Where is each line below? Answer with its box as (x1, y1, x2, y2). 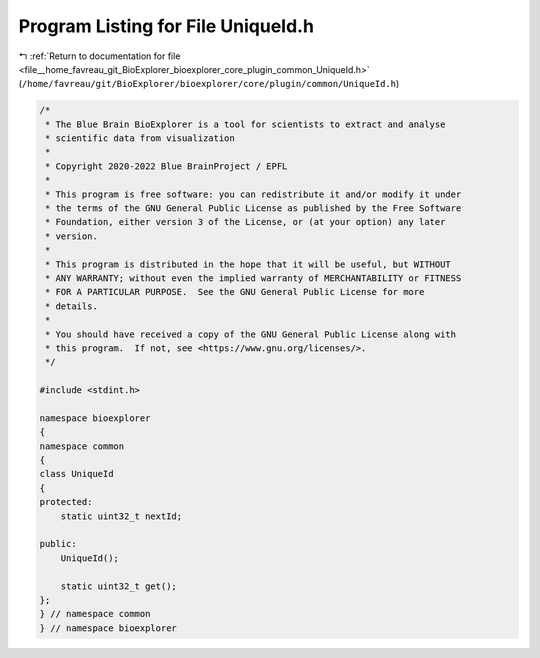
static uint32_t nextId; (60, 510, 183, 522)
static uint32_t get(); (60, 580, 177, 592)
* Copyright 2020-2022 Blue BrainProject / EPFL (45, 160, 288, 172)
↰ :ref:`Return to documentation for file (18, 50, 181, 62)
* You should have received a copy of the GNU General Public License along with (45, 328, 457, 340)
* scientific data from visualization (45, 133, 235, 144)
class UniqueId (39, 468, 114, 480)
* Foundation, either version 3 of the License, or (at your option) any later (45, 216, 446, 228)
